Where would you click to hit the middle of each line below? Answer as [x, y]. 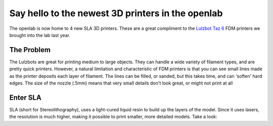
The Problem [30, 50]
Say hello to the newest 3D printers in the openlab [116, 13]
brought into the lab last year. [40, 35]
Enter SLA [25, 97]
